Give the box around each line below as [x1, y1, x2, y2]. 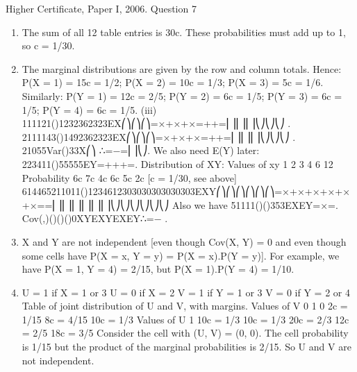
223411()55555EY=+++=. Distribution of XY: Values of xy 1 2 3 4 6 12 [22, 156, 333, 171]
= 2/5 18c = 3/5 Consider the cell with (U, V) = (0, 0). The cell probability [22, 325, 349, 340]
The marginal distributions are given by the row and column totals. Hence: [22, 61, 342, 76]
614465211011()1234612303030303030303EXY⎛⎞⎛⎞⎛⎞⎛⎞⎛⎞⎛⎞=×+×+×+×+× [22, 184, 351, 198]
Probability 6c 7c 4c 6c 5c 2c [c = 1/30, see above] [22, 170, 237, 185]
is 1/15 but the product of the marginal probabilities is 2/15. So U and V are [22, 339, 351, 354]
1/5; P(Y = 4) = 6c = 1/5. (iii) [22, 102, 157, 117]
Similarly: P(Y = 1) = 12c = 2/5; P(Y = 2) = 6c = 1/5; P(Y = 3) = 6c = [22, 88, 342, 103]
